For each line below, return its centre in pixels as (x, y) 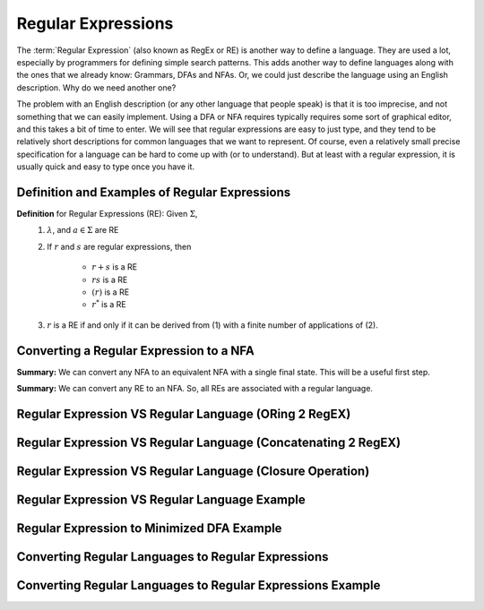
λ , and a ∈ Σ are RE (83, 230)
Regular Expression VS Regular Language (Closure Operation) (193, 471)
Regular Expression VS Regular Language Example (161, 499)
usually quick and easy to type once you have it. (106, 167)
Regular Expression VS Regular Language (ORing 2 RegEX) (184, 413)
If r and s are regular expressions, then (119, 246)
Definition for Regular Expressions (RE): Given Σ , (107, 213)
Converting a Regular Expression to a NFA (135, 351)
